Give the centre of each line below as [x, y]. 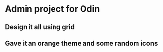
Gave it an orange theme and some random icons [81, 43]
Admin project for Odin [53, 9]
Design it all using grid [40, 27]
